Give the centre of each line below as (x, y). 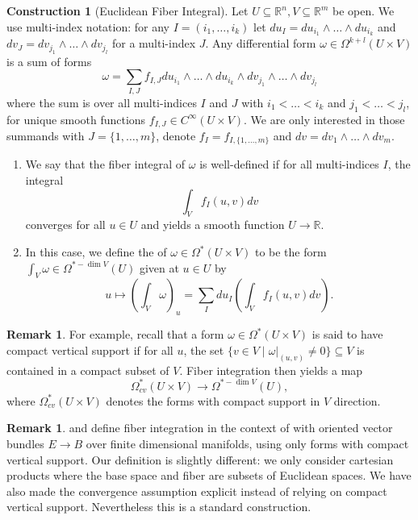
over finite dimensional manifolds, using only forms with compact (247, 443)
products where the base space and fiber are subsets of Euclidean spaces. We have (209, 475)
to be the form (291, 252)
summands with (46, 136)
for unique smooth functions (76, 119)
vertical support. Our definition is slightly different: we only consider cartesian (200, 459)
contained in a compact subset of (88, 370)
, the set (204, 349)
